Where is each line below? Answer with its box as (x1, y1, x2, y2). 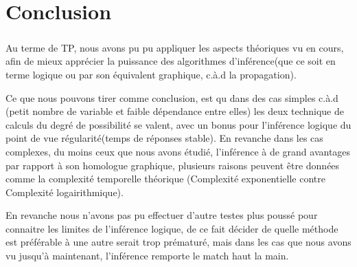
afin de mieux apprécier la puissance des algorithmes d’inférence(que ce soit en (5, 54, 336, 68)
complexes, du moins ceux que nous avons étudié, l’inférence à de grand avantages (5, 144, 351, 158)
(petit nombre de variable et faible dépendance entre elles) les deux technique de (5, 104, 344, 118)
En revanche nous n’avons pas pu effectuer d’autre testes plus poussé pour (5, 208, 318, 222)
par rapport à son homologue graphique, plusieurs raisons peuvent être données (5, 158, 340, 172)
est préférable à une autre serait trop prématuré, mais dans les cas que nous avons (5, 235, 352, 249)
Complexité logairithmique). (5, 184, 124, 199)
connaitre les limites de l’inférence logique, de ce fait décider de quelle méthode (5, 221, 338, 235)
